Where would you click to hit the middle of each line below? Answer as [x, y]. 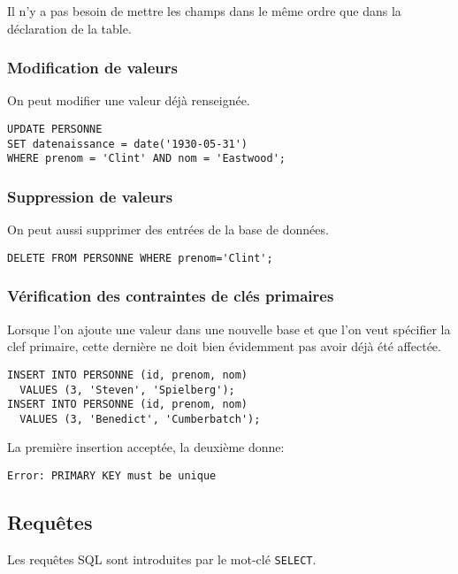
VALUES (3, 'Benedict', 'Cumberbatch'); [140, 419]
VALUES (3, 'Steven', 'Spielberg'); [127, 390]
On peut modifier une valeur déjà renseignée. [129, 100]
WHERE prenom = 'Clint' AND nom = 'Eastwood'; [146, 159]
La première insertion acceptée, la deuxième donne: [146, 447]
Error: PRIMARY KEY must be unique [112, 476]
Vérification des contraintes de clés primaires [171, 296]
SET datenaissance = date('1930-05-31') [128, 144]
